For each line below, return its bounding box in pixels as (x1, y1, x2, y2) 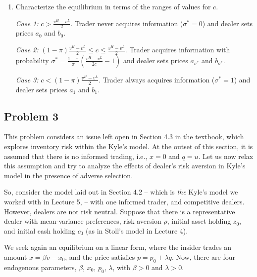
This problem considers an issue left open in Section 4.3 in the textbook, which (4, 131, 244, 142)
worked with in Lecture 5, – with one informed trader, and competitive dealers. (4, 197, 245, 207)
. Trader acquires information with (125, 44, 230, 55)
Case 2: (15, 44, 39, 55)
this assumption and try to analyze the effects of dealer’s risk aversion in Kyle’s (4, 160, 246, 171)
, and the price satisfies (65, 252, 135, 262)
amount (4, 252, 27, 262)
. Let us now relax (198, 151, 254, 161)
